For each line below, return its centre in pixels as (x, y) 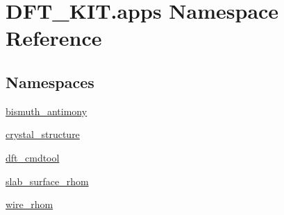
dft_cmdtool (33, 157)
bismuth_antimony (47, 111)
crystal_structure (43, 134)
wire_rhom (30, 204)
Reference (54, 38)
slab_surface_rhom (47, 181)
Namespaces (50, 81)
